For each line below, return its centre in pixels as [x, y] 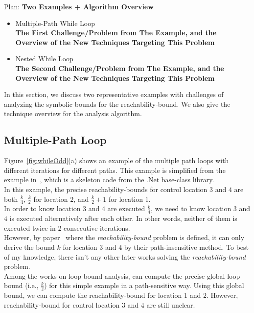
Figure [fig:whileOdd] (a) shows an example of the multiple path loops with [116, 160]
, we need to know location [191, 208]
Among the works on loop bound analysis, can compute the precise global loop [122, 276]
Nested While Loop [44, 59]
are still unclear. [171, 304]
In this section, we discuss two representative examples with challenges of [114, 94]
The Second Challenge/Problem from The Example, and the [120, 68]
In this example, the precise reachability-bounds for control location [106, 189]
